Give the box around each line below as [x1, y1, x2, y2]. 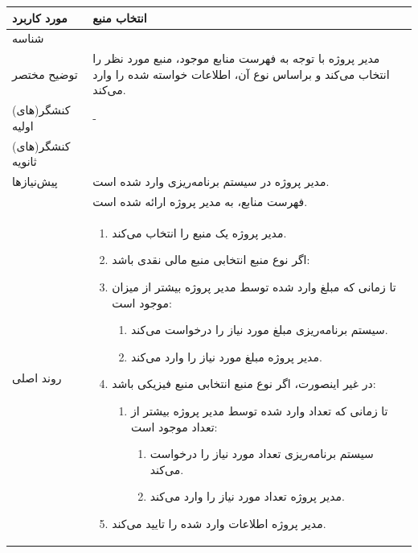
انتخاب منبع [92, 9, 147, 26]
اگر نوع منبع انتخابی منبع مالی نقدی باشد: [112, 251, 310, 268]
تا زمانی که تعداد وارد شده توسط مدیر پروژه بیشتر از [130, 402, 388, 419]
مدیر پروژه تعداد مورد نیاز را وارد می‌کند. [150, 488, 345, 505]
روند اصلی [12, 369, 62, 386]
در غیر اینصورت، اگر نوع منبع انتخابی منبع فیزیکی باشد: [112, 375, 376, 392]
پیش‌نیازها [12, 173, 58, 190]
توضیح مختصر [12, 65, 78, 82]
